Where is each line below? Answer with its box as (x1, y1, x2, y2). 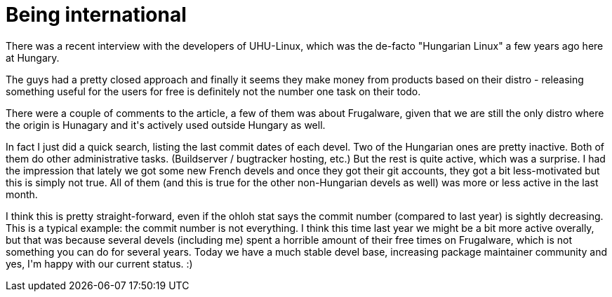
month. (6, 188, 38, 200)
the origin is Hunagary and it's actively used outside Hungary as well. (6, 118, 326, 131)
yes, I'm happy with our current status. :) (6, 257, 193, 270)
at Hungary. (6, 51, 60, 64)
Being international (6, 3, 187, 27)
